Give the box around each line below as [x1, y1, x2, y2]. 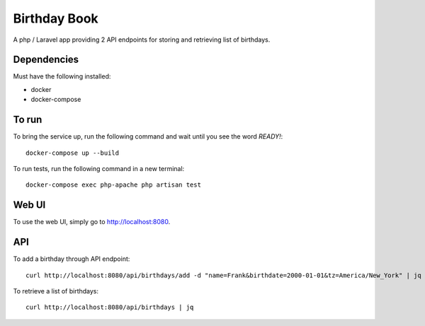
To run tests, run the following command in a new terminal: [13, 164, 185, 173]
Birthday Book [13, 11, 98, 26]
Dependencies [13, 54, 79, 66]
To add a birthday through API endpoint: [13, 255, 130, 263]
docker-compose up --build [25, 149, 120, 157]
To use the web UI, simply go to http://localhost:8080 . [13, 218, 171, 226]
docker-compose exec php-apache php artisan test [25, 181, 202, 189]
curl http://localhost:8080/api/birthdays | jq [25, 303, 194, 311]
